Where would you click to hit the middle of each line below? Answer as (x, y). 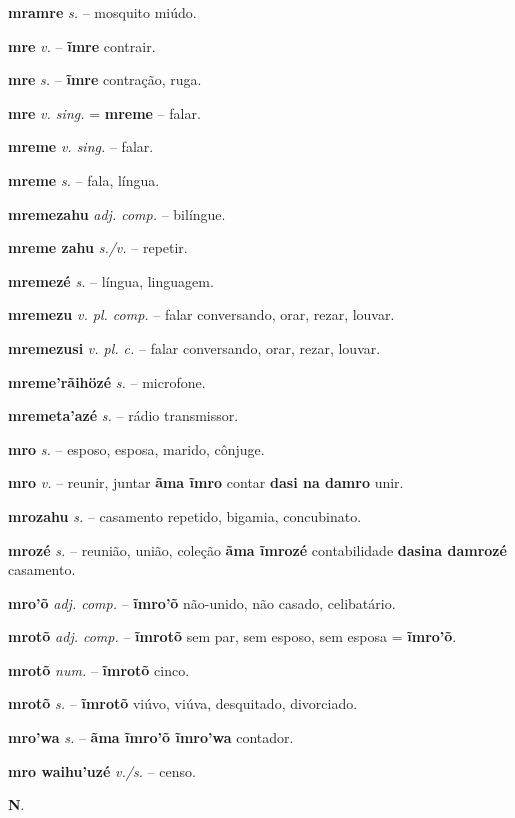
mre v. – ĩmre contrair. (82, 45)
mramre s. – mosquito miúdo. (102, 12)
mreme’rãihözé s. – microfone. (107, 381)
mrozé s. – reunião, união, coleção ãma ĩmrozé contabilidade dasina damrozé (257, 549)
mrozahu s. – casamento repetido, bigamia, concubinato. (185, 515)
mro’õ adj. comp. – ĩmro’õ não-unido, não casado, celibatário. (202, 602)
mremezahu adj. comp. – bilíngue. (117, 213)
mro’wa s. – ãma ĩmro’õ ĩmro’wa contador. (151, 737)
